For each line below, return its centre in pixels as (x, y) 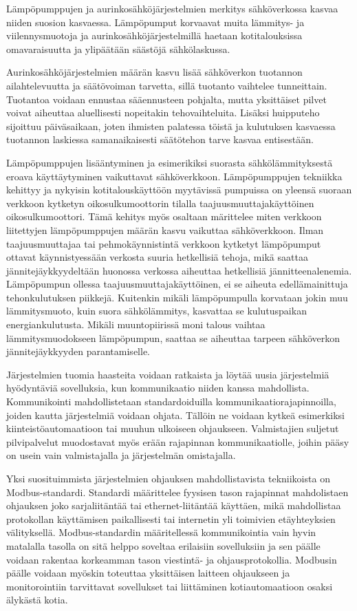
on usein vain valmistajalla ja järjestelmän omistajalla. (121, 455)
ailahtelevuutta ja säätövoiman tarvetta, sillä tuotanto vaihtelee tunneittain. (167, 85)
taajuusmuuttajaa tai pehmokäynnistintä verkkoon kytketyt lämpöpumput (164, 243)
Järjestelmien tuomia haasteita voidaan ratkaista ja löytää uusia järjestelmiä (168, 374)
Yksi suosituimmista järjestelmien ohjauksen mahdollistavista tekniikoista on (168, 478)
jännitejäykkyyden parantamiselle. (78, 351)
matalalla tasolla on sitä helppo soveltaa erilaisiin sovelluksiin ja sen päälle (163, 545)
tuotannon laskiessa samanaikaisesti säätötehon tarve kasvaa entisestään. (160, 139)
